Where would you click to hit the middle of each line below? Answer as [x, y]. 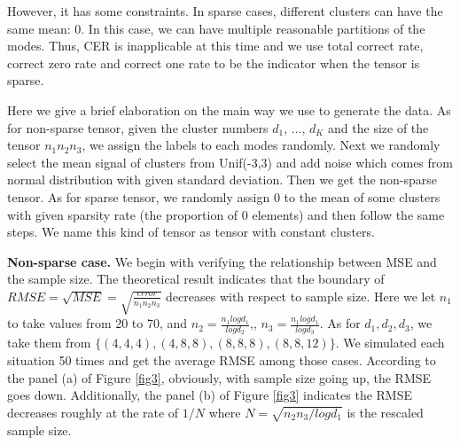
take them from [49, 343]
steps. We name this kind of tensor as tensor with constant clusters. [191, 232]
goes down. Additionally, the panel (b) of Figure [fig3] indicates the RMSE [210, 395]
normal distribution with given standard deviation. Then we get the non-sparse [222, 180]
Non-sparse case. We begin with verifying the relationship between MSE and [222, 261]
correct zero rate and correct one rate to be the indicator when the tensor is [214, 62]
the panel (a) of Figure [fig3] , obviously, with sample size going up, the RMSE [219, 377]
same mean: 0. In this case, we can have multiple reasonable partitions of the [216, 28]
